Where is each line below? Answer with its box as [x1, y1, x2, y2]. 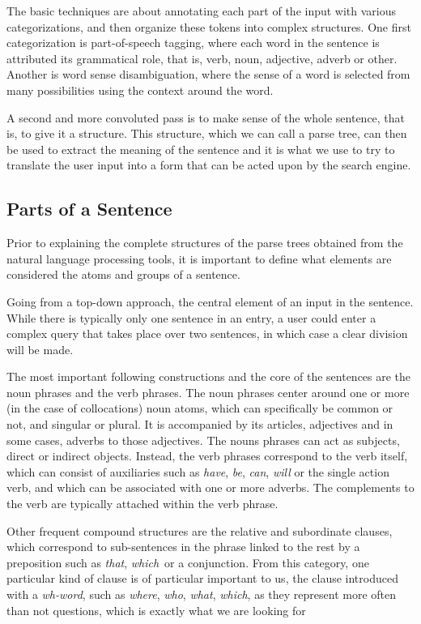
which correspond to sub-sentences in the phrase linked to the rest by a [6, 538, 360, 555]
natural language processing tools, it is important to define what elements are [6, 250, 392, 267]
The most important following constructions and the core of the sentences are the [6, 368, 411, 385]
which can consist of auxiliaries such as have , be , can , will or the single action [6, 463, 389, 480]
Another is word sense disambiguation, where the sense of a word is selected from [6, 66, 410, 83]
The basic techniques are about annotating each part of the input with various [6, 2, 397, 19]
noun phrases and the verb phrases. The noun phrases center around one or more [6, 383, 410, 400]
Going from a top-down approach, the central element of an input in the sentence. [6, 293, 414, 310]
